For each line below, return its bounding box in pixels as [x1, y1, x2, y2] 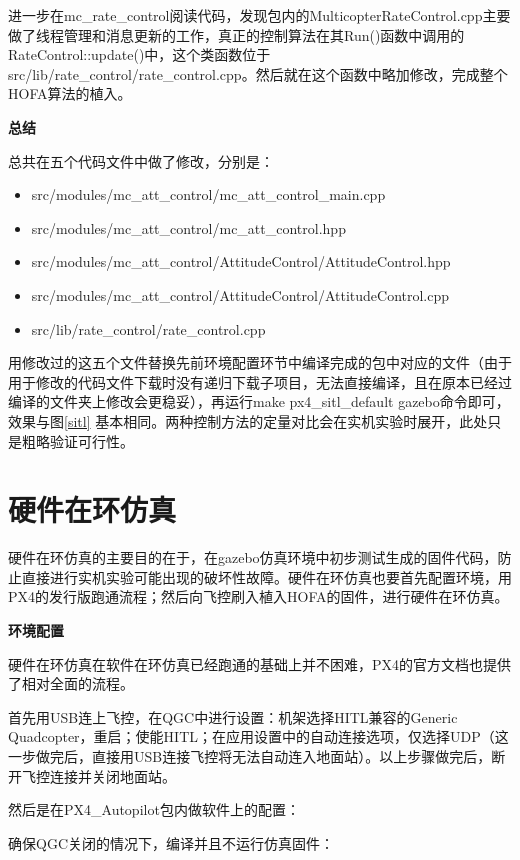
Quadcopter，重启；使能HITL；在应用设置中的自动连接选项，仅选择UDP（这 [8, 726, 509, 747]
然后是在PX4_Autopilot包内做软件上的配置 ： [8, 799, 300, 820]
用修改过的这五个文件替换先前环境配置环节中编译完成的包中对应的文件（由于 [8, 352, 512, 373]
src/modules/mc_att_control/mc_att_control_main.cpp [31, 184, 386, 205]
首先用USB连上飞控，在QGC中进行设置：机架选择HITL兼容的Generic [8, 706, 458, 727]
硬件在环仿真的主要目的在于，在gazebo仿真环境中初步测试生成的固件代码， [8, 547, 498, 568]
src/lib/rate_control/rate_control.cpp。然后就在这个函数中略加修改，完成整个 [8, 63, 508, 84]
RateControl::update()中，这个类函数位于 [8, 44, 271, 65]
